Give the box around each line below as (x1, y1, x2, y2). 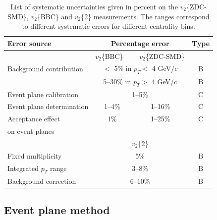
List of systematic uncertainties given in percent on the (10, 1, 178, 11)
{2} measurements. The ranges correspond (81, 11, 210, 21)
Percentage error (110, 38, 169, 48)
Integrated (7, 163, 39, 173)
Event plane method (4, 202, 110, 218)
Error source (7, 38, 52, 48)
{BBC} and (37, 11, 73, 21)
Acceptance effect (7, 113, 60, 124)
